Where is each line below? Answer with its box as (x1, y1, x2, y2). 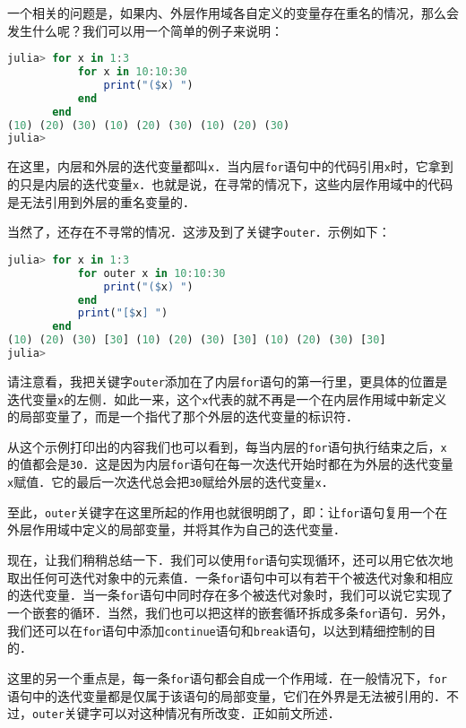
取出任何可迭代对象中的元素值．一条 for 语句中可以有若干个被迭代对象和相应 (7, 568, 453, 586)
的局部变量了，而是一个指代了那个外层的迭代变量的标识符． (7, 407, 358, 426)
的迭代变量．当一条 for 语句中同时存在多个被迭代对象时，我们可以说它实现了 (7, 585, 453, 604)
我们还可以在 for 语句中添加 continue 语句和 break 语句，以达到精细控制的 (7, 620, 424, 639)
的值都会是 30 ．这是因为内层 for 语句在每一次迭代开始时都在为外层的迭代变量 (7, 455, 453, 473)
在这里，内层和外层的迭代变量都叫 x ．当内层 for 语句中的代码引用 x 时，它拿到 (7, 157, 453, 176)
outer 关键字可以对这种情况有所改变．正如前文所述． (32, 704, 341, 723)
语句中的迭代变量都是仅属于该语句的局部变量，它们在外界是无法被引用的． (7, 686, 446, 705)
